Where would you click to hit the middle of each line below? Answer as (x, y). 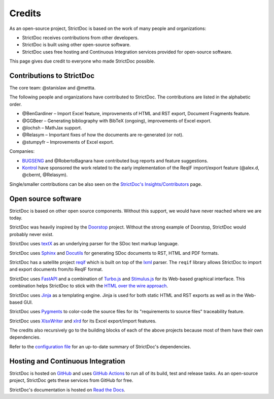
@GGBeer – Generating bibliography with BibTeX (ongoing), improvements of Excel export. (117, 121)
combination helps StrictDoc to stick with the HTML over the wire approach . (89, 286)
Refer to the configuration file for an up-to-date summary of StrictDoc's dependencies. (100, 346)
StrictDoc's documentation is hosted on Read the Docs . (67, 390)
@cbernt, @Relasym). (45, 175)
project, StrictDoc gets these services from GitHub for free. (71, 380)
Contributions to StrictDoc (52, 75)
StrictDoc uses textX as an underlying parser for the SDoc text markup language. (94, 244)
